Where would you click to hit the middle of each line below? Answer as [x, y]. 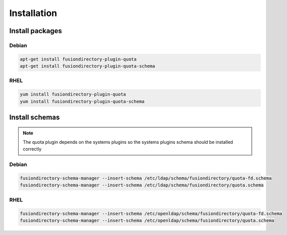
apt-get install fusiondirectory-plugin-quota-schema [87, 66]
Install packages [36, 31]
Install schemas [34, 117]
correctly [32, 149]
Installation [33, 13]
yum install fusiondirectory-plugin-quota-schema [82, 101]
